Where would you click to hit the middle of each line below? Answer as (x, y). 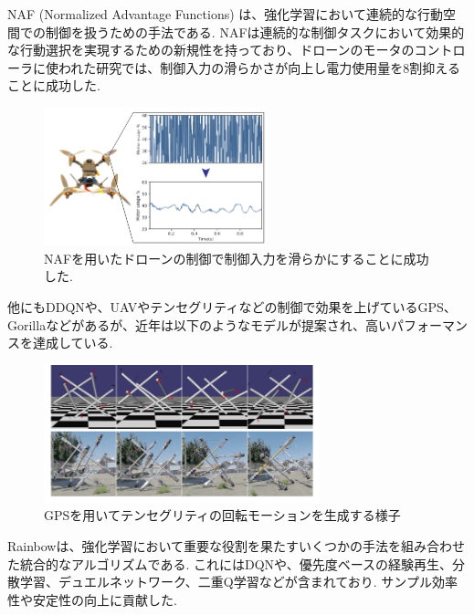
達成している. (73, 343)
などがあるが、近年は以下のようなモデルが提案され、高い (219, 324)
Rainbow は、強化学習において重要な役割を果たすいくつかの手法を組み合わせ (237, 546)
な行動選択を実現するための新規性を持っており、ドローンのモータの (211, 50)
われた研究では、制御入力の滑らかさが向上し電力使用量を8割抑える (259, 67)
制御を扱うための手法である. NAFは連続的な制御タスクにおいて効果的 (255, 31)
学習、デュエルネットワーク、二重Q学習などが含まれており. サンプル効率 (238, 582)
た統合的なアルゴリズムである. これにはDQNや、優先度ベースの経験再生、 (230, 563)
